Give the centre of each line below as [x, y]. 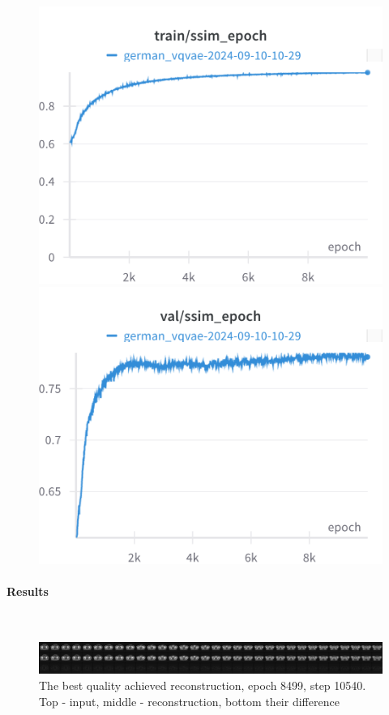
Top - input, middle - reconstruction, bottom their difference [189, 701]
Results [28, 591]
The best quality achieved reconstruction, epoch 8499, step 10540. [203, 685]
